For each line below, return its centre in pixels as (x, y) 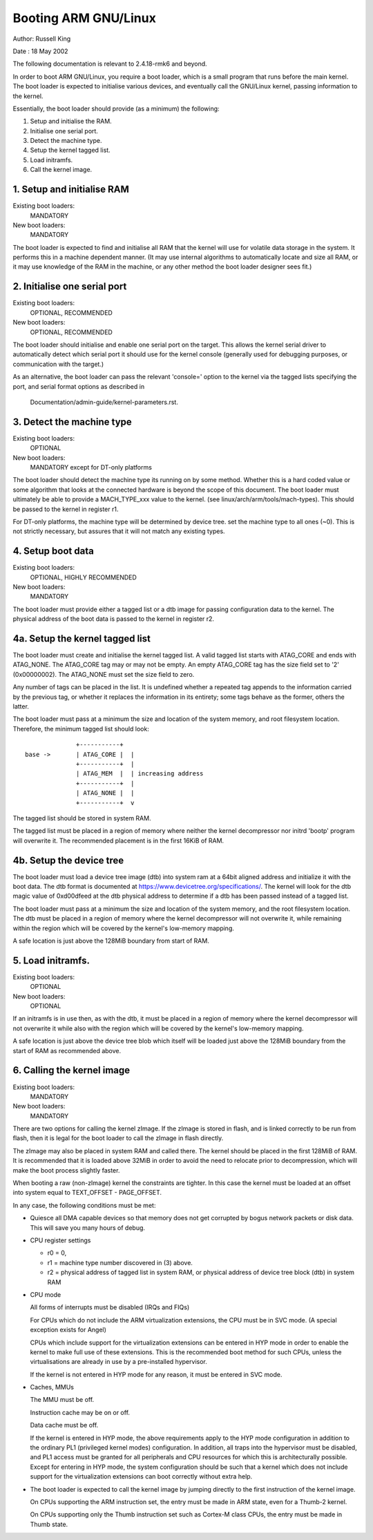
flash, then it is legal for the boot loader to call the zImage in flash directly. (118, 1138)
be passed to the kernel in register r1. (66, 509)
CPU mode (46, 1294)
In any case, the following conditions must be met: (84, 1205)
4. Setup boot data (54, 551)
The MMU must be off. (62, 1400)
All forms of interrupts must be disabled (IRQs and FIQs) (110, 1307)
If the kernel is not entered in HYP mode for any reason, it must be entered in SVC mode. (156, 1374)
